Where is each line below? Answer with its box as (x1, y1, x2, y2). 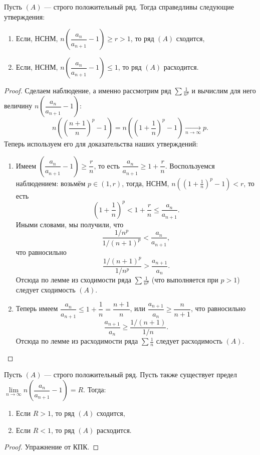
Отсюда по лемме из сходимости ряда (16, 274, 131, 285)
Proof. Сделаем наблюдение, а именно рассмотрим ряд (4, 85, 171, 96)
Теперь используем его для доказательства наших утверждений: (4, 138, 198, 149)
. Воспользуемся (165, 160, 215, 171)
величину (4, 100, 33, 111)
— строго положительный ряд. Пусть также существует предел (44, 369, 237, 380)
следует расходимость (156, 336, 222, 346)
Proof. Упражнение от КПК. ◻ (4, 441, 99, 452)
